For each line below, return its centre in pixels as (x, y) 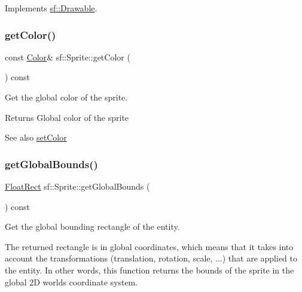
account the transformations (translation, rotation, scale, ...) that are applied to (151, 258)
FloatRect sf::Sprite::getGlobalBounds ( (77, 186)
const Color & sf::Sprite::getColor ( (68, 57)
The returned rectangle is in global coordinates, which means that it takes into (149, 246)
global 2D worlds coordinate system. (71, 282)
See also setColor (36, 137)
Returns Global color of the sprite (67, 117)
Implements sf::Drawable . (51, 8)
